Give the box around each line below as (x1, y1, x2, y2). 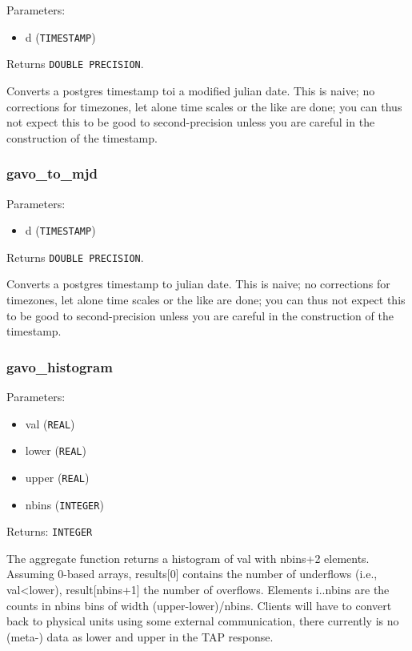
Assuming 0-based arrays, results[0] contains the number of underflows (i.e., (6, 565, 378, 582)
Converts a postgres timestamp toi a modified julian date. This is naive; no (6, 82, 375, 98)
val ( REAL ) (25, 415, 75, 432)
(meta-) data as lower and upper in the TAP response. (6, 628, 274, 645)
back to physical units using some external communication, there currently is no (6, 613, 399, 629)
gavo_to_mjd (6, 163, 98, 183)
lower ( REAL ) (25, 442, 86, 459)
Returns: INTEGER (6, 523, 93, 540)
